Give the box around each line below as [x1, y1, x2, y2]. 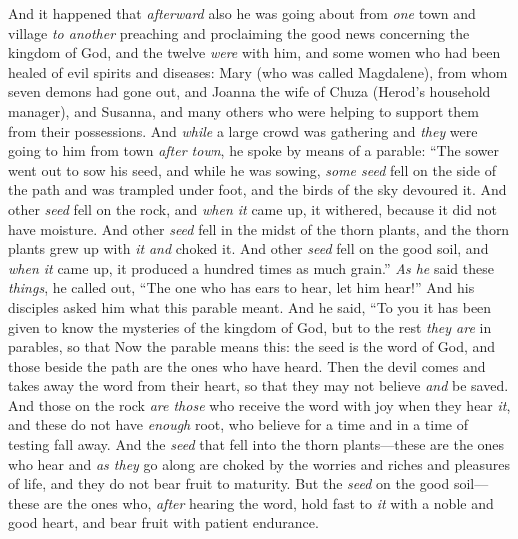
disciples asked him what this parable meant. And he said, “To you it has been [8, 296, 492, 317]
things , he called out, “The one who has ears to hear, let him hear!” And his [8, 277, 475, 298]
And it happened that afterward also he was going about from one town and [8, 3, 476, 23]
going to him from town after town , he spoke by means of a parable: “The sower [8, 140, 499, 161]
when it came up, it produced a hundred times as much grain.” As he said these [8, 257, 494, 278]
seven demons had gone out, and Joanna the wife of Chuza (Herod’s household [8, 81, 491, 102]
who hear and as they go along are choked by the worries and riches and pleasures [8, 453, 510, 474]
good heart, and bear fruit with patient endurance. [8, 512, 319, 533]
